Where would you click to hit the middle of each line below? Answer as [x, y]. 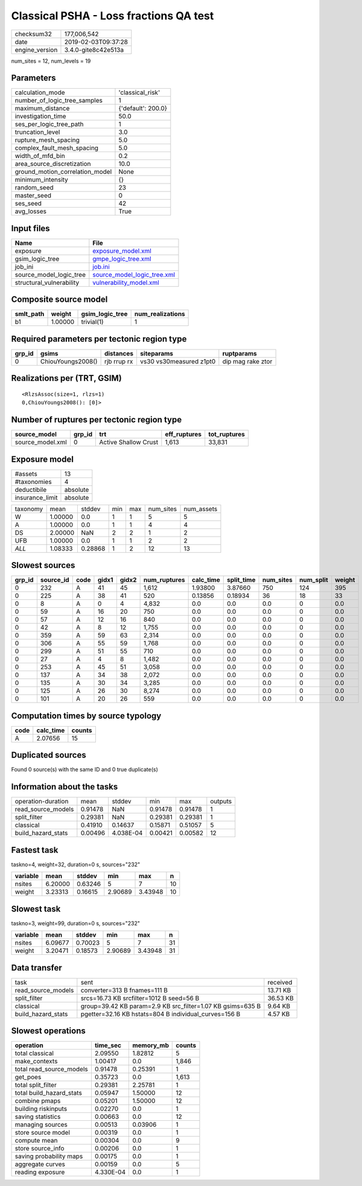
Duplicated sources [49, 755]
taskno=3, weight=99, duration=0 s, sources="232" [75, 923]
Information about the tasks [65, 787]
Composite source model [59, 300]
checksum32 [33, 34]
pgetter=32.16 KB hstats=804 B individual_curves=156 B [160, 1014]
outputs [221, 802]
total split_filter [36, 1085]
